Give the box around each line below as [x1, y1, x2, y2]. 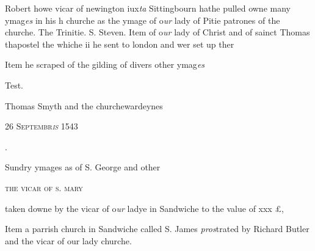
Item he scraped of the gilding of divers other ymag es [5, 58, 205, 71]
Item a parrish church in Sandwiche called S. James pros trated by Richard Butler [5, 222, 310, 235]
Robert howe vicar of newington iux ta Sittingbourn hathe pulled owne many [5, 2, 291, 14]
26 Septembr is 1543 [5, 120, 78, 133]
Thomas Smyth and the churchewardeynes [5, 99, 163, 112]
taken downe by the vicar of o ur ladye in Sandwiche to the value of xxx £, [5, 202, 284, 214]
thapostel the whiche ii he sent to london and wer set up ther [5, 37, 234, 50]
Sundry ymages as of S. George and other [5, 161, 161, 173]
